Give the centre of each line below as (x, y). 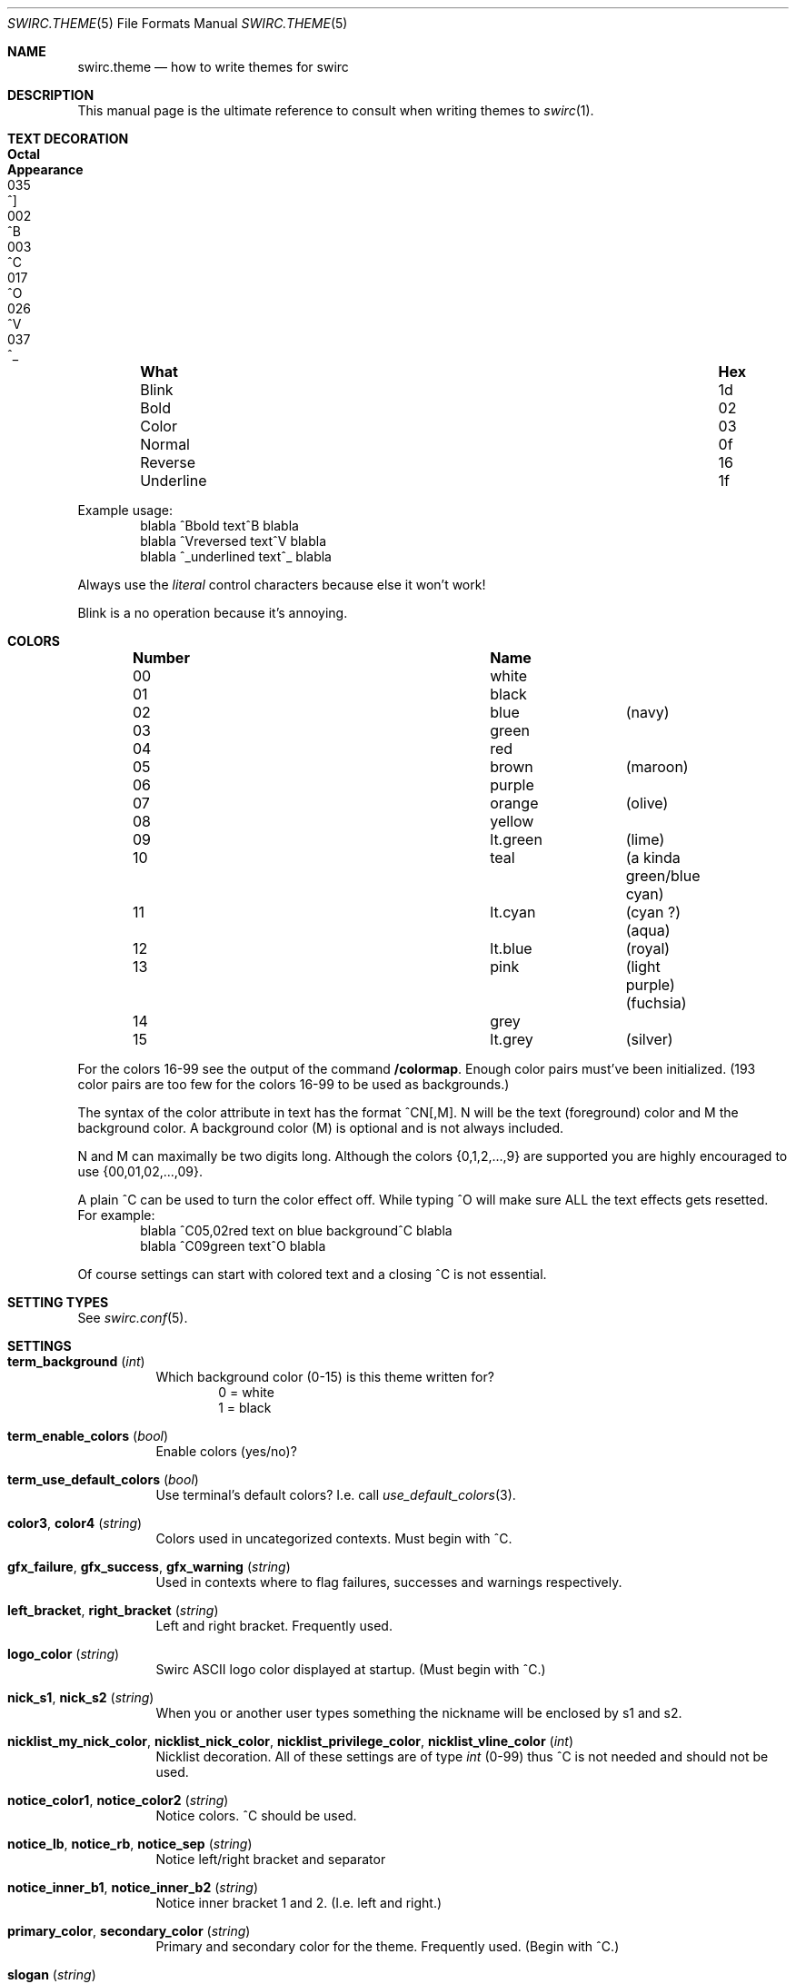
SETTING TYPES (58, 1302)
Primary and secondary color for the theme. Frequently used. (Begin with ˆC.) (388, 1946)
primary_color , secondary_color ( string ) (129, 1931)
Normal (165, 444)
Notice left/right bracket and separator (271, 1859)
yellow (512, 821)
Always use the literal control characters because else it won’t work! (282, 585)
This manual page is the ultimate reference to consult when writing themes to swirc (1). (336, 110)
